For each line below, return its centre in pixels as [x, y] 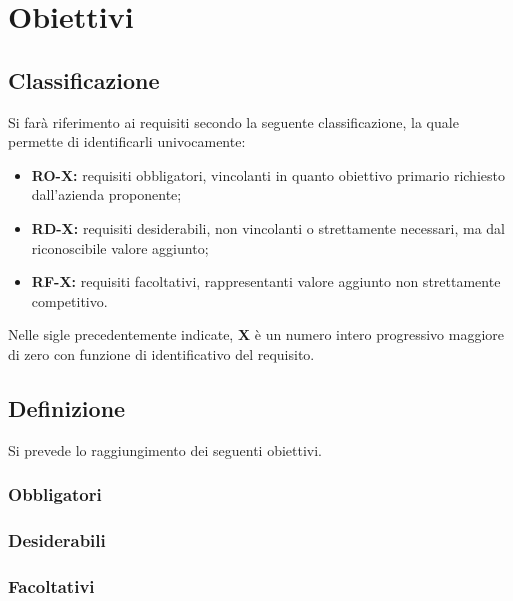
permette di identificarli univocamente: [127, 141]
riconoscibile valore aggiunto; [120, 247]
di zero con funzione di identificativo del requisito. [161, 353]
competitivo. [69, 300]
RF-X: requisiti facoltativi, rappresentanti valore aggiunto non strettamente [266, 281]
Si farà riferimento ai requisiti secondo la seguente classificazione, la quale [233, 121]
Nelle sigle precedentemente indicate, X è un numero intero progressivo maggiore [256, 334]
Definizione [67, 407]
